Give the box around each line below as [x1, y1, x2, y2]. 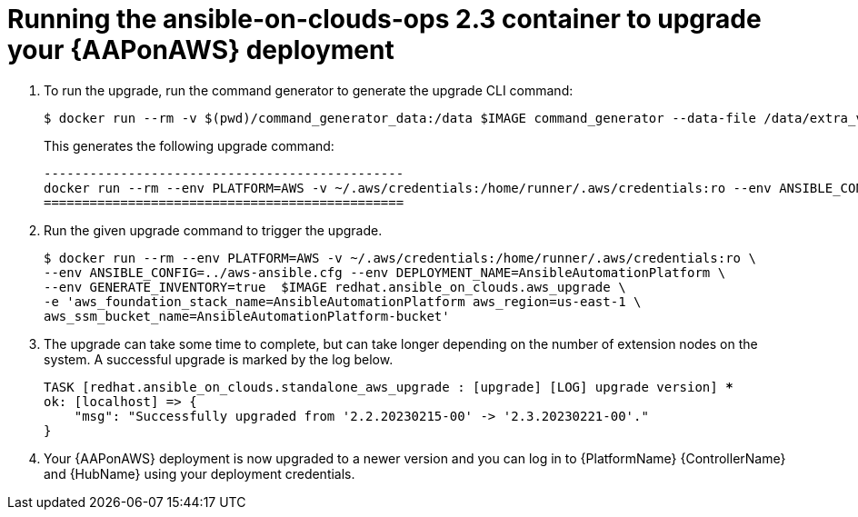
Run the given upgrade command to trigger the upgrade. [44, 222, 383, 238]
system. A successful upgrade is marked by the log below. [44, 351, 394, 367]
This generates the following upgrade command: [44, 137, 334, 154]
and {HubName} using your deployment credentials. [44, 465, 355, 482]
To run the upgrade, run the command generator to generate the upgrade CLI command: [44, 82, 574, 98]
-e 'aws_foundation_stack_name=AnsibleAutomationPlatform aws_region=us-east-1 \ [44, 293, 642, 309]
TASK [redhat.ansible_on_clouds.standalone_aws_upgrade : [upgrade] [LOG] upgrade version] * [44, 379, 733, 394]
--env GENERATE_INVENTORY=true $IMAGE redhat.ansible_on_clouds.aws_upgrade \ [44, 279, 626, 294]
